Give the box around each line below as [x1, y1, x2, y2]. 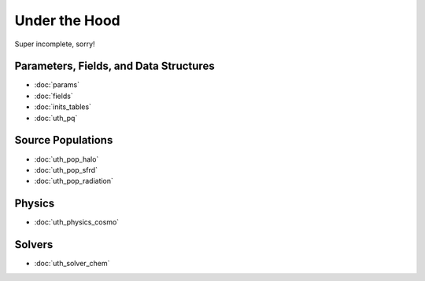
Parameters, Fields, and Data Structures [14, 60, 216, 73]
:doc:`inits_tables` [34, 102, 92, 111]
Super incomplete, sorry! [14, 39, 95, 49]
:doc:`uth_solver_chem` [34, 259, 110, 268]
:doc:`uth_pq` [34, 113, 78, 122]
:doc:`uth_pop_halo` [34, 154, 99, 164]
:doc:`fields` [34, 91, 74, 100]
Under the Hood [14, 12, 121, 29]
